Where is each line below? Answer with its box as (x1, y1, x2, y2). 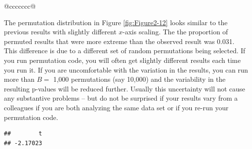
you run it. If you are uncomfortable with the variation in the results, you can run (4, 64, 248, 74)
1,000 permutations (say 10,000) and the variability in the (53, 74, 226, 84)
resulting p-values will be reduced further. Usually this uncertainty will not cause (4, 83, 245, 93)
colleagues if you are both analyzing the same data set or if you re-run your (4, 102, 229, 112)
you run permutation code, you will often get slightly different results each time (4, 55, 241, 65)
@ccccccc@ (4, 1, 36, 11)
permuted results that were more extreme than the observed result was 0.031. (4, 36, 235, 46)
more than (4, 74, 35, 84)
